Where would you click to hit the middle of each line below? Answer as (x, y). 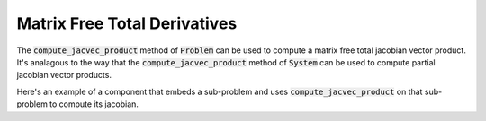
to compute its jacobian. (94, 104)
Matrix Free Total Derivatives (127, 23)
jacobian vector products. (64, 75)
